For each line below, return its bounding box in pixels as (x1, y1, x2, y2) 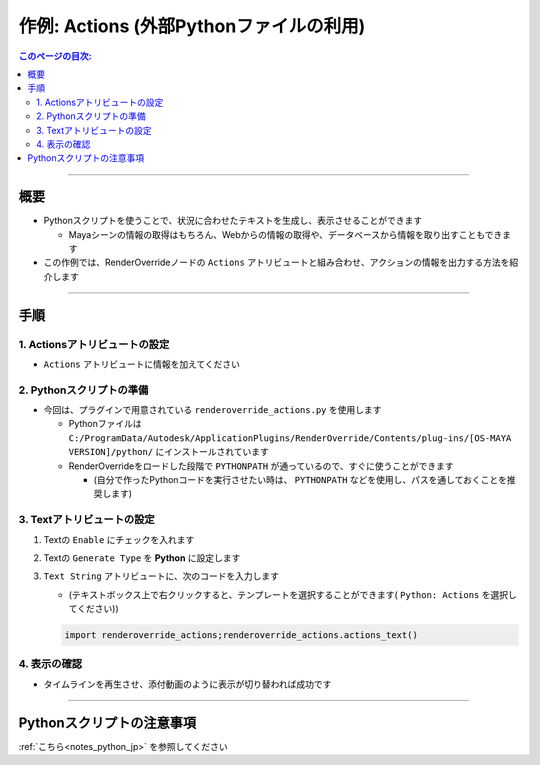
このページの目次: (18, 50, 92, 62)
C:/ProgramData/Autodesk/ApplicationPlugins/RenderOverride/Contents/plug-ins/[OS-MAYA (68, 432, 512, 444)
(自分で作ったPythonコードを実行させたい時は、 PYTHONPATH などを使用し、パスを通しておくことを (93, 474, 507, 485)
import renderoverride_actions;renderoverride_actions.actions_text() (64, 630, 419, 641)
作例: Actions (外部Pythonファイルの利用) (18, 15, 366, 37)
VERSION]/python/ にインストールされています (68, 446, 270, 458)
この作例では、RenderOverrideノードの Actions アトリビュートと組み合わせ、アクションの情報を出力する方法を (43, 256, 510, 269)
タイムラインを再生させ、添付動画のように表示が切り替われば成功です (43, 678, 332, 690)
